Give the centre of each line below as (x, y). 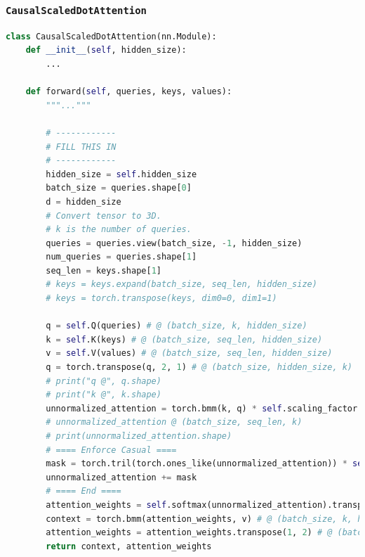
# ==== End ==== (84, 491)
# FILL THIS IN (81, 147)
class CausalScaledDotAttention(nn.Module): (111, 36)
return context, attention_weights (129, 546)
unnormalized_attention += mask (121, 477)
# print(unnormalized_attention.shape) (139, 436)
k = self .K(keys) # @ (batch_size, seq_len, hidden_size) (184, 339)
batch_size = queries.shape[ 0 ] (119, 188)
